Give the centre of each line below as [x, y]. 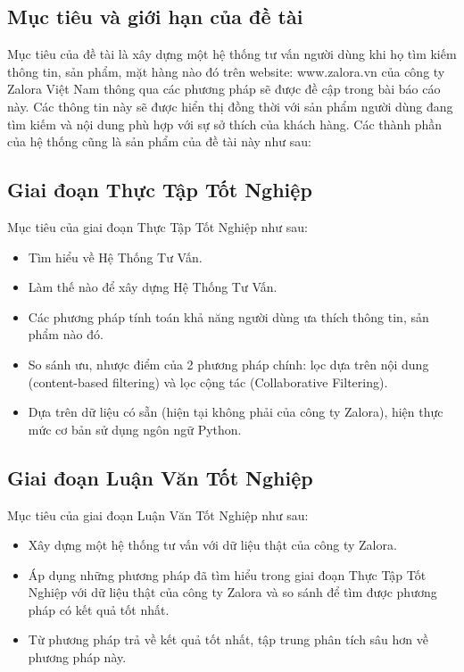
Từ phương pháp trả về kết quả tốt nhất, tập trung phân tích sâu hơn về [228, 639]
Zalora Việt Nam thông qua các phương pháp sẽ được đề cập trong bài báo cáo [224, 89]
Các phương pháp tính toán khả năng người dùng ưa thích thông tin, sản [228, 316]
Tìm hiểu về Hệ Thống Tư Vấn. [115, 257]
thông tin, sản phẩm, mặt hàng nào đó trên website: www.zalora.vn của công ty [226, 71]
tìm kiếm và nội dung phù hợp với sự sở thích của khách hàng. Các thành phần [225, 124]
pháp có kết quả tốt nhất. [99, 609]
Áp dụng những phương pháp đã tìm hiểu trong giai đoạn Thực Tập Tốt [227, 574]
